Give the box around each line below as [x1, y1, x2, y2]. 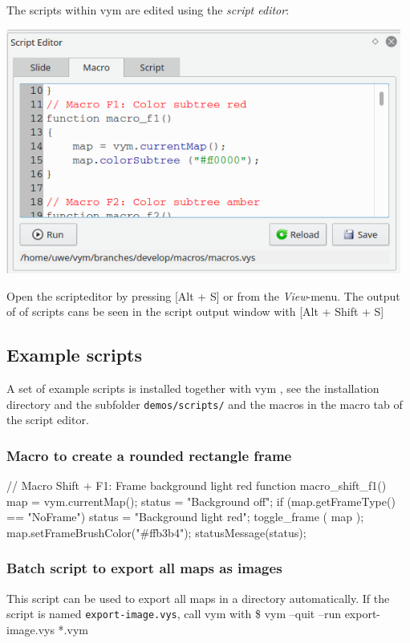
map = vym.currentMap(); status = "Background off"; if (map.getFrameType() [6, 492, 396, 509]
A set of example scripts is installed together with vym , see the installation [6, 379, 380, 396]
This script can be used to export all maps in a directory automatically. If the [6, 589, 390, 606]
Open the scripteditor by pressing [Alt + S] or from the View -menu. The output [6, 287, 400, 304]
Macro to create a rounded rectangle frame [6, 445, 292, 465]
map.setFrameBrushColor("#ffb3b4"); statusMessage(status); [6, 524, 306, 540]
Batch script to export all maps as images [6, 558, 282, 578]
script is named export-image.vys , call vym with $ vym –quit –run [6, 605, 341, 622]
